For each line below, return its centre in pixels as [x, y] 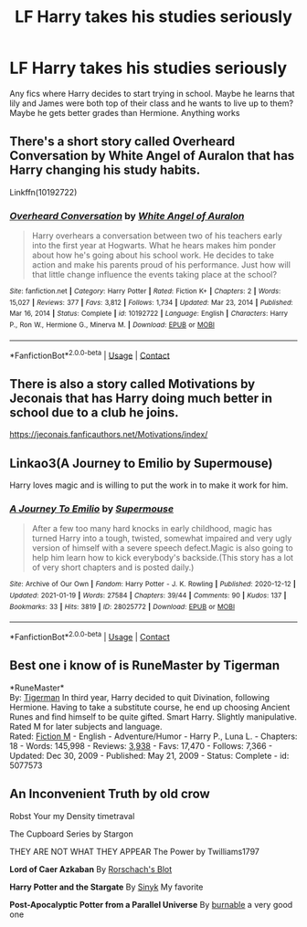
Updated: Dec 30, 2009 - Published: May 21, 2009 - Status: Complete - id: [149, 755]
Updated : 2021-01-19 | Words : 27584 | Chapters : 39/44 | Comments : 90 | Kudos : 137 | [148, 595]
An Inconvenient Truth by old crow [110, 794]
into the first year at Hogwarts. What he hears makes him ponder [154, 246]
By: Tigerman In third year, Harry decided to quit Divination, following [140, 697]
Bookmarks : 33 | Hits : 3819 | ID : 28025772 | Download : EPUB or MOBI [122, 606]
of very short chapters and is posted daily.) [113, 567]
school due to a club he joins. [94, 412]
